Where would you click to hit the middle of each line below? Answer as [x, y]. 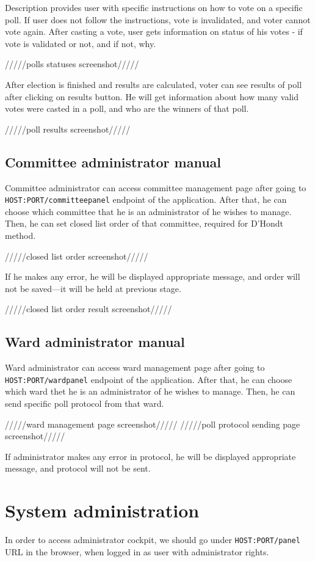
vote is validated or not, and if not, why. [81, 43]
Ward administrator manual [95, 342]
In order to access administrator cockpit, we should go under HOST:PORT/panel [153, 540]
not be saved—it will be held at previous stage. [93, 288]
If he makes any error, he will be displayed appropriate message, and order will [153, 276]
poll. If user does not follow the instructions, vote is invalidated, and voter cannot [158, 19]
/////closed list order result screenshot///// [89, 309]
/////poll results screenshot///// [68, 129]
